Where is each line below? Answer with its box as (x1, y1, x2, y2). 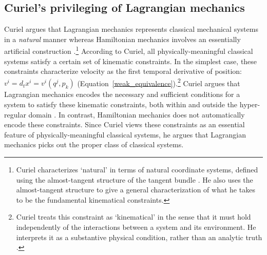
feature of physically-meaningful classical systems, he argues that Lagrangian (4, 129, 246, 140)
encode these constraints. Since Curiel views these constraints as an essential (4, 119, 245, 130)
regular (4, 109, 26, 120)
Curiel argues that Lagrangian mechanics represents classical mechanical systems (4, 24, 258, 34)
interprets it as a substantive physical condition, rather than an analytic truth (16, 231, 262, 242)
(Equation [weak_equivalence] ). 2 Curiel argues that (77, 76, 240, 88)
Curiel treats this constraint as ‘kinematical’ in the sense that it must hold (16, 211, 251, 222)
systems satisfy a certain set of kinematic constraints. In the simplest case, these (4, 55, 257, 66)
